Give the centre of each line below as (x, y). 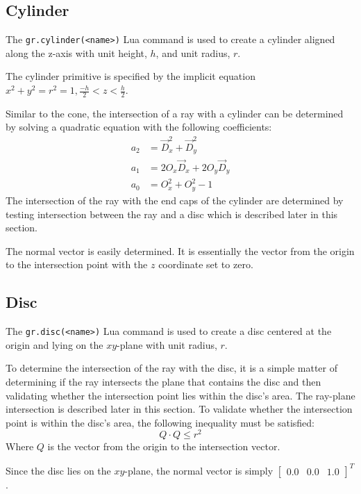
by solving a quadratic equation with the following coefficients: (139, 127)
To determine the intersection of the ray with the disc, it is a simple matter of (171, 368)
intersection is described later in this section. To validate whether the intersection (179, 409)
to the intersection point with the (77, 264)
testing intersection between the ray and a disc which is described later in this (172, 214)
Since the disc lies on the (58, 470)
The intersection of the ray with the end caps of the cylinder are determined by (175, 200)
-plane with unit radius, (167, 344)
